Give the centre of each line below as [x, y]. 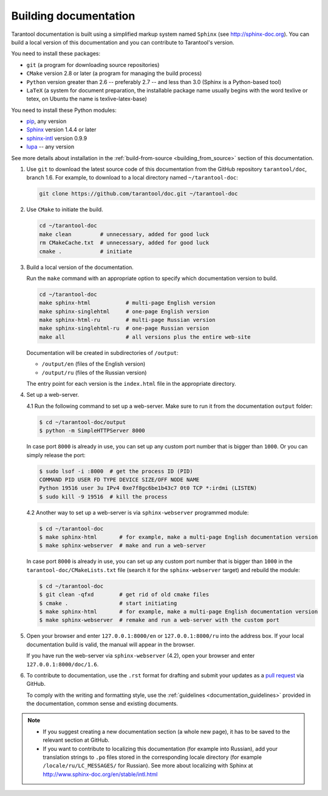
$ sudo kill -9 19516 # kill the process [103, 497]
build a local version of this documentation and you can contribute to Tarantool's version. [123, 42]
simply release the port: [56, 455]
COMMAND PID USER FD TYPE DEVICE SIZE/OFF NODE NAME [119, 480]
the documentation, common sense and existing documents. [102, 703]
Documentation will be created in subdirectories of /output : [102, 352]
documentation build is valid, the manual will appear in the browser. [111, 644]
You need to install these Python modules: [64, 110]
